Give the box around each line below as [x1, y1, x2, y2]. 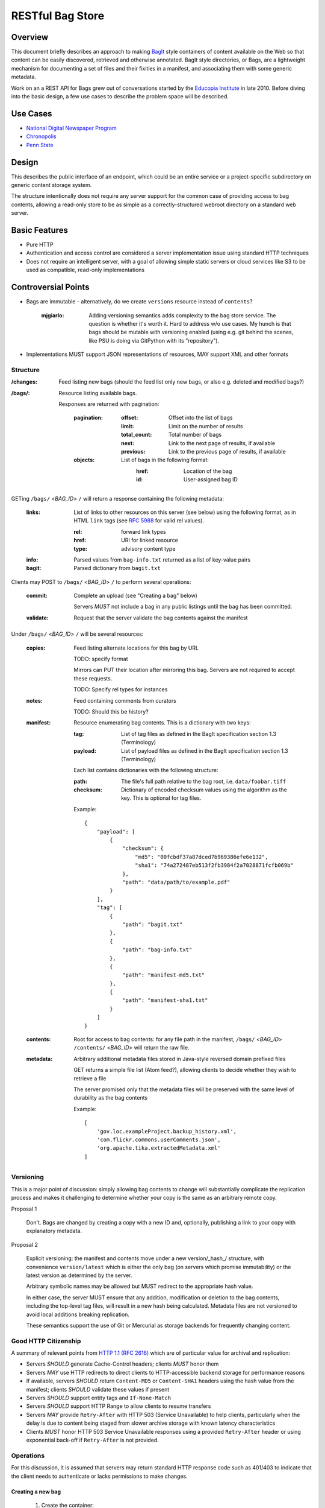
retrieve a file [73, 1074, 107, 1082]
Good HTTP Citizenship [11, 1337, 81, 1345]
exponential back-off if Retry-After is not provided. [26, 1436, 159, 1443]
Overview [11, 32, 49, 42]
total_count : [121, 431, 152, 439]
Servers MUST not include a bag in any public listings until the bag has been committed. [73, 603, 292, 610]
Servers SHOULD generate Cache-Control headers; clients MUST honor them [26, 1360, 219, 1367]
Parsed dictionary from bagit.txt [73, 565, 161, 572]
